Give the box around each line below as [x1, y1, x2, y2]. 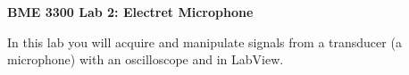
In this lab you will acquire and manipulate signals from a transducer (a [7, 32, 402, 51]
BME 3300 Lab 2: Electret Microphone [7, 3, 254, 21]
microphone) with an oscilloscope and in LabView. [7, 50, 284, 69]
